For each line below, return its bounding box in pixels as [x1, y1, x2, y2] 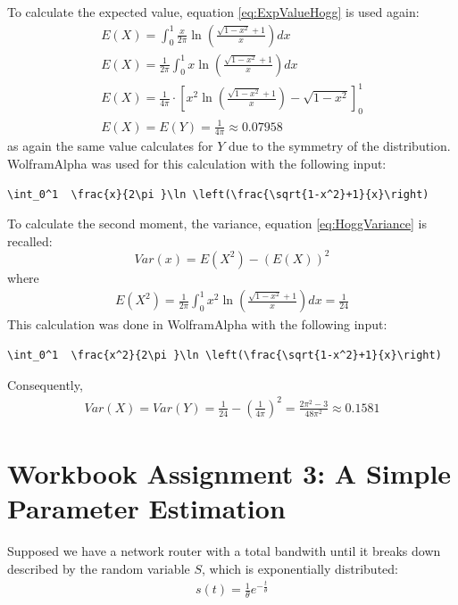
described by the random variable [7, 559, 190, 577]
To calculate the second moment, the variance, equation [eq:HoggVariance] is [7, 214, 427, 233]
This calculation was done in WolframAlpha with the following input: [7, 315, 387, 334]
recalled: [7, 231, 53, 250]
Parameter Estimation [7, 490, 286, 526]
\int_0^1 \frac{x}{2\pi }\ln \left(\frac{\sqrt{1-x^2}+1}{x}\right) [7, 187, 429, 201]
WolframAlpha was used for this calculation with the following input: [7, 153, 387, 172]
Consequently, [7, 375, 83, 394]
